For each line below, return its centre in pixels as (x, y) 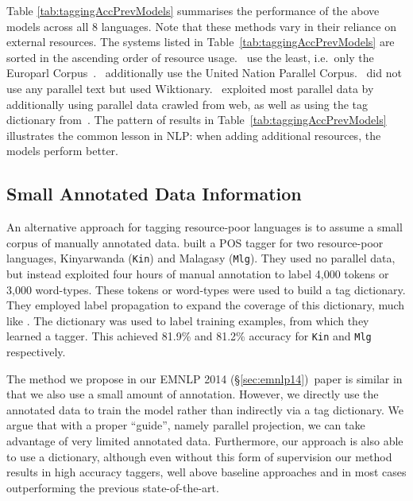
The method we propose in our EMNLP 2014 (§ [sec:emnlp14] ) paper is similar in (205, 378)
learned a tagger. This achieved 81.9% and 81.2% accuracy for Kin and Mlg (189, 336)
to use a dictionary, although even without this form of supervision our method (199, 456)
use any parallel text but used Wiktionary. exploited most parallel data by (190, 88)
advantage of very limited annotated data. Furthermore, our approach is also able (205, 440)
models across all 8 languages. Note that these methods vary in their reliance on (201, 26)
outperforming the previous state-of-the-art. (113, 487)
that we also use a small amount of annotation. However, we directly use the (193, 394)
